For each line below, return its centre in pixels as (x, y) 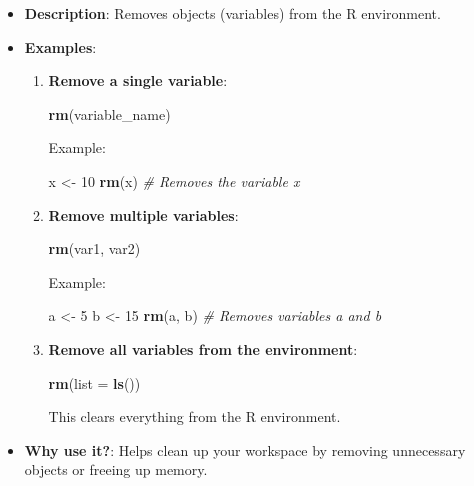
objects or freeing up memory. (116, 469)
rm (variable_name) (109, 113)
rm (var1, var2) (94, 248)
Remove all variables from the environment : (203, 348)
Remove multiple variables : (143, 214)
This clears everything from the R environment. (194, 416)
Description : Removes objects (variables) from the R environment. (232, 13)
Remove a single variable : (138, 80)
